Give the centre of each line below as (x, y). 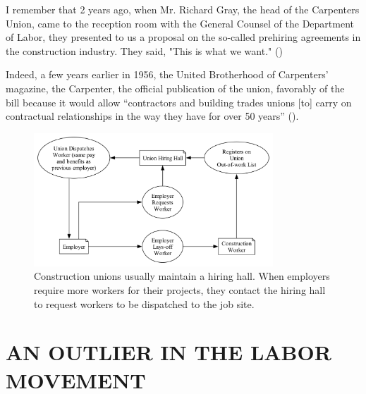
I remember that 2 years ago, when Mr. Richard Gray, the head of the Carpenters (183, 9)
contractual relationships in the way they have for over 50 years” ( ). (152, 116)
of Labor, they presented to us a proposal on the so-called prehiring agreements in (183, 37)
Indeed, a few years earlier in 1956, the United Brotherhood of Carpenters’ (167, 74)
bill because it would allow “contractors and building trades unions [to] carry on (179, 102)
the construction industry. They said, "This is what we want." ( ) (144, 50)
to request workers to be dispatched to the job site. (144, 303)
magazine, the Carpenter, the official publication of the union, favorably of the (175, 88)
